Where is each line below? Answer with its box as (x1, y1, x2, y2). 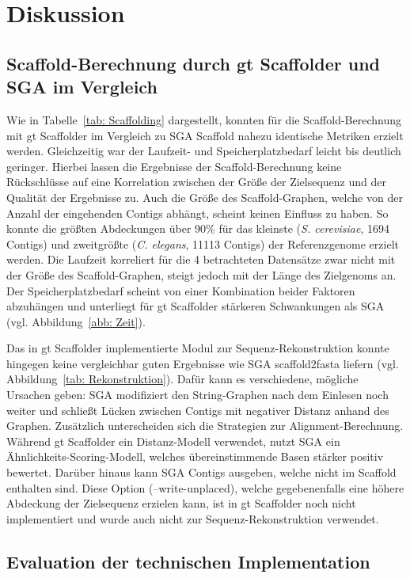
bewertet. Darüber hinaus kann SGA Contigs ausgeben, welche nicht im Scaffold (6, 464, 397, 481)
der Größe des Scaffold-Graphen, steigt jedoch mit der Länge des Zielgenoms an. (6, 266, 397, 283)
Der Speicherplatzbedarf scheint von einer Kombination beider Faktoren (6, 282, 355, 299)
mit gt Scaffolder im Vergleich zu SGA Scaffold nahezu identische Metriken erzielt (6, 127, 404, 143)
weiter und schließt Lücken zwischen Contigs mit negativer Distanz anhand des (6, 401, 389, 418)
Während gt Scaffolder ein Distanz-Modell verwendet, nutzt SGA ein (6, 432, 340, 449)
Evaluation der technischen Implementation (6, 549, 370, 573)
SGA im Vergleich (6, 74, 158, 99)
